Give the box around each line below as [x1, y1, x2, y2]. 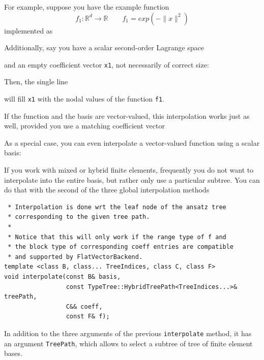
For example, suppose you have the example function [4, 2, 169, 12]
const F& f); [66, 313, 110, 320]
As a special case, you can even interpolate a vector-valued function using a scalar [4, 137, 260, 148]
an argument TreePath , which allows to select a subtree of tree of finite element [4, 338, 253, 348]
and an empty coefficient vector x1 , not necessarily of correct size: [4, 59, 209, 70]
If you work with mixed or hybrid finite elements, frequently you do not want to [4, 165, 254, 175]
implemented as [4, 25, 53, 36]
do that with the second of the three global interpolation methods [4, 184, 210, 195]
